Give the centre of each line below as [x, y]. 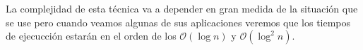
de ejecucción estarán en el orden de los [91, 36]
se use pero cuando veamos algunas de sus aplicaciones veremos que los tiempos [178, 22]
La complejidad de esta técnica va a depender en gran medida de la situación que [182, 8]
